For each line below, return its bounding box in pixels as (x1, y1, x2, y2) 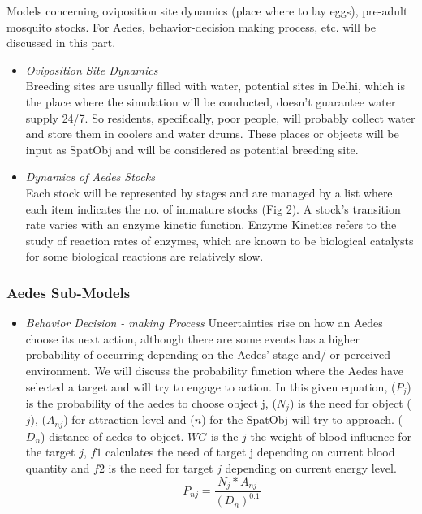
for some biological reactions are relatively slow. (25, 248, 264, 265)
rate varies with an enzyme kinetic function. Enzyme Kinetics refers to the (25, 216, 397, 233)
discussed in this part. (6, 34, 116, 51)
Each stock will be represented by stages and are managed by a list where (25, 184, 393, 201)
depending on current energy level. (225, 460, 397, 477)
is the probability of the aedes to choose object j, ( (25, 394, 277, 411)
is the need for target (108, 460, 213, 477)
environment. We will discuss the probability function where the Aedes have (25, 361, 403, 378)
